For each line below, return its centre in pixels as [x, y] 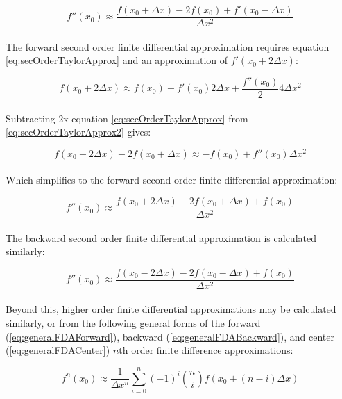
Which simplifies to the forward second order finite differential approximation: [172, 180]
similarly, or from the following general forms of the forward [133, 323]
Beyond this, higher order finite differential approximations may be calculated [171, 309]
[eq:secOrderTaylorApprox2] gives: [78, 132]
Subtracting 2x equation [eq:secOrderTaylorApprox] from [127, 118]
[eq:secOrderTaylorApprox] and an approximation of [117, 60]
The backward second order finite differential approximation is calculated [161, 237]
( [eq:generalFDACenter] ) [58, 350]
